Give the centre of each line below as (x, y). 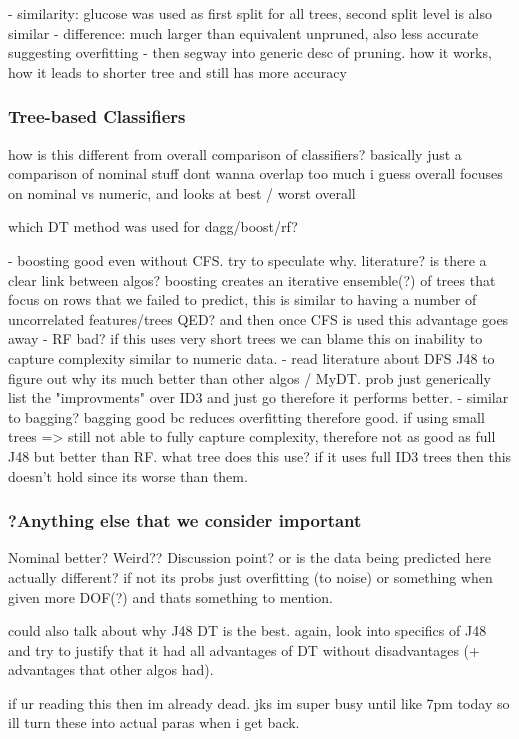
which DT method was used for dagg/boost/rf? (153, 226)
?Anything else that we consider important (185, 520)
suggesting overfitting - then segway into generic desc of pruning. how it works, (250, 52)
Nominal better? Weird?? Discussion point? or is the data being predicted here (249, 557)
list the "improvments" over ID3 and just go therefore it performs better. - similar (258, 397)
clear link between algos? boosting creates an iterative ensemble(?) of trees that (252, 279)
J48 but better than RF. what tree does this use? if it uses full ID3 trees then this (260, 455)
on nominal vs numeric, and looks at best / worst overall (182, 192)
